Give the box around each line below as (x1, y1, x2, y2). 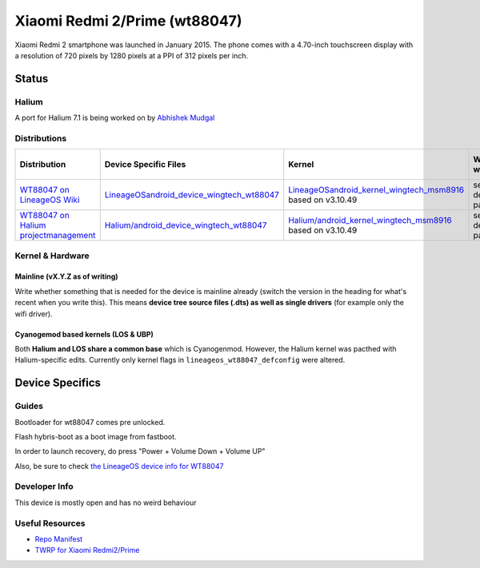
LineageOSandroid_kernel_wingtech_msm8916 (288, 185, 464, 196)
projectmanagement (19, 230, 96, 241)
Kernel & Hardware (14, 250, 90, 261)
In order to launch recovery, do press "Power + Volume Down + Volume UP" (14, 447, 266, 456)
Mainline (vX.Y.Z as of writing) (14, 272, 119, 281)
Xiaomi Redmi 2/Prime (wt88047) (14, 12, 242, 30)
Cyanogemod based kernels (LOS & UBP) (14, 329, 154, 339)
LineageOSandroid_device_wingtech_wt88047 (104, 189, 280, 201)
